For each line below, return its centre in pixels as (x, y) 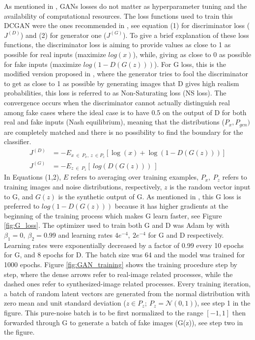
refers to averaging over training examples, (134, 177)
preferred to (22, 206)
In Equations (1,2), (33, 177)
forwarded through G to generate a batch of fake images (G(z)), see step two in (124, 322)
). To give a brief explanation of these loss (186, 35)
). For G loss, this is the (190, 64)
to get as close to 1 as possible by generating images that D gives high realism (122, 83)
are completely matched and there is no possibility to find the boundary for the (124, 132)
